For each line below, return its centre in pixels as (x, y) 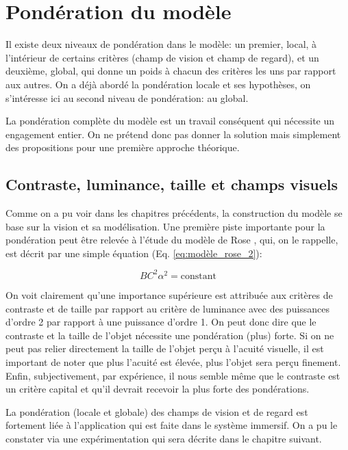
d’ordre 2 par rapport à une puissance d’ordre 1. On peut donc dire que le (161, 322)
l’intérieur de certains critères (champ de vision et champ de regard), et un (162, 57)
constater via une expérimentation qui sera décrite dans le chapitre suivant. (164, 438)
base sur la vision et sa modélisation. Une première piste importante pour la (165, 226)
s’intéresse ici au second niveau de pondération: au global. (127, 97)
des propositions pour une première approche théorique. (123, 147)
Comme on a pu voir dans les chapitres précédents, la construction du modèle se (174, 213)
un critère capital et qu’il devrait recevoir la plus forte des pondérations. (158, 389)
